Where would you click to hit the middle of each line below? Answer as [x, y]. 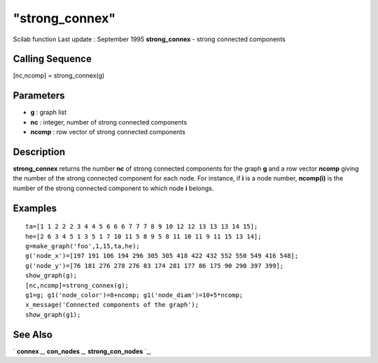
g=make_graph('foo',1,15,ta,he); [83, 246]
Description [39, 151]
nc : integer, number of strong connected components [109, 122]
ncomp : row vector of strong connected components [108, 132]
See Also [33, 335]
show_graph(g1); [53, 314]
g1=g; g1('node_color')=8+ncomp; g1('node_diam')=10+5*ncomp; [134, 295]
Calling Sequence [52, 59]
